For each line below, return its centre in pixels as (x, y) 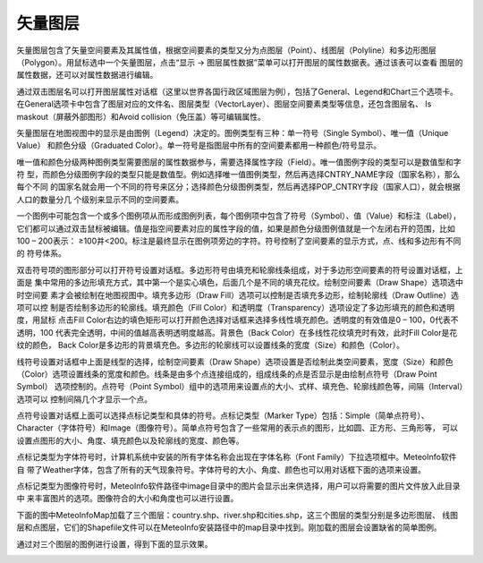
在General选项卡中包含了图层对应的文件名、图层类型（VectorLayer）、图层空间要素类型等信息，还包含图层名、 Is (224, 104)
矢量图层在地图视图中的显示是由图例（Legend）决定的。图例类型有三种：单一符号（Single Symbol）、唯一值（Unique (233, 132)
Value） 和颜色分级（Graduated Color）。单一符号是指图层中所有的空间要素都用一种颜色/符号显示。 (199, 145)
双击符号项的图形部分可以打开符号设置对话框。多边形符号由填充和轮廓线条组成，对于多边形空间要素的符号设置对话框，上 (240, 269)
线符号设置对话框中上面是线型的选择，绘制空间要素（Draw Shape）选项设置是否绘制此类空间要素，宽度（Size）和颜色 (235, 362)
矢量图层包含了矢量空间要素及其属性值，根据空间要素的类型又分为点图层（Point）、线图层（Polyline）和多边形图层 (227, 50)
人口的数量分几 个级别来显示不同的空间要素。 (100, 199)
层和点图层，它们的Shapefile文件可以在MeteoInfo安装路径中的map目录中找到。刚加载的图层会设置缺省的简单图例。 (229, 527)
